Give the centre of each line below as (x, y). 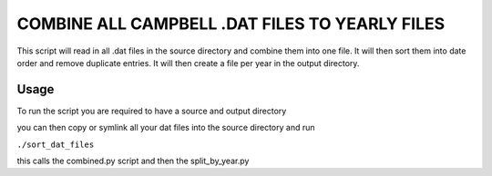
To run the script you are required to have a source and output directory (152, 111)
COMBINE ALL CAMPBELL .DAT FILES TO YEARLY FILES (231, 24)
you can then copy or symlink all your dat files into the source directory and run (166, 128)
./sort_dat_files (56, 144)
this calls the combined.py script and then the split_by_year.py (133, 161)
